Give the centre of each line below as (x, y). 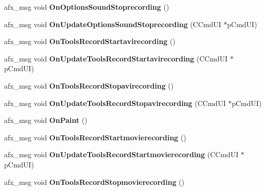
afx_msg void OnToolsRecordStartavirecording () (90, 41)
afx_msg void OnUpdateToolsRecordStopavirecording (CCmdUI (115, 103)
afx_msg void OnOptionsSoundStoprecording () (87, 7)
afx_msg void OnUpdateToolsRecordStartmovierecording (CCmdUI (121, 154)
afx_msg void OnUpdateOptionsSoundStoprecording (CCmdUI (113, 24)
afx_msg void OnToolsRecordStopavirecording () (89, 85)
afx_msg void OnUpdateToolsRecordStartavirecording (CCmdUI (116, 58)
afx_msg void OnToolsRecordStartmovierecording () (95, 137)
